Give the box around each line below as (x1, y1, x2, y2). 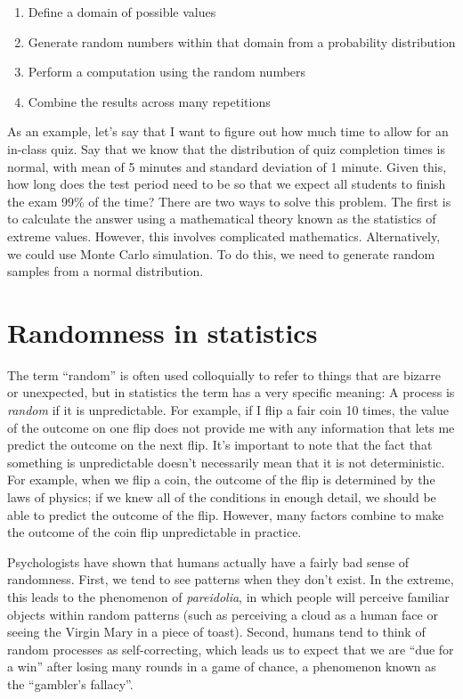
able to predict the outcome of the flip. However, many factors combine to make (7, 505, 444, 524)
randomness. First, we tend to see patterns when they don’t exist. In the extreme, (7, 570, 454, 589)
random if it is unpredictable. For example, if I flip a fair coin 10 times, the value (7, 401, 450, 419)
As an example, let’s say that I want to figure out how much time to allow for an (7, 122, 449, 141)
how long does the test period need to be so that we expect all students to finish (7, 175, 446, 193)
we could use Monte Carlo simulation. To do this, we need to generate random (7, 244, 435, 263)
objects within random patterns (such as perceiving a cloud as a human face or (7, 605, 438, 623)
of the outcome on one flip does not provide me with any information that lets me (7, 418, 455, 436)
